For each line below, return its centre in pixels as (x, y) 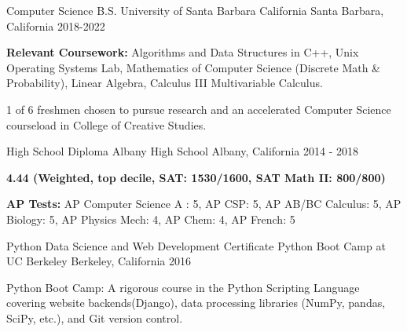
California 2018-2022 (56, 26)
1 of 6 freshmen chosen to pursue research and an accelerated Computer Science (199, 109)
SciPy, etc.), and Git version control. (95, 317)
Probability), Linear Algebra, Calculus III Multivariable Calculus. (165, 83)
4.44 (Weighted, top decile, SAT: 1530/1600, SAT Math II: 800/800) (196, 177)
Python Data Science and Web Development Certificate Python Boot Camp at (196, 245)
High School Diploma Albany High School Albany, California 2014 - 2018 (182, 151)
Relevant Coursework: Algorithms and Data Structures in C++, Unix (183, 52)
